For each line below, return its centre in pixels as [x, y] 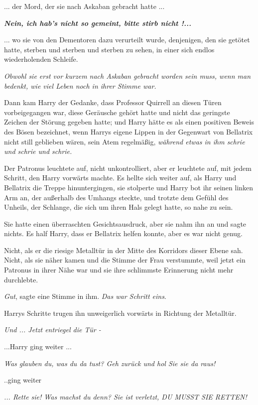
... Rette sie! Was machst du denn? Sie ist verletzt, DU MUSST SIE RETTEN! [126, 396]
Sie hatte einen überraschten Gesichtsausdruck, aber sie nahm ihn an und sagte [125, 223]
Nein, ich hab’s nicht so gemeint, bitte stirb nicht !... [98, 23]
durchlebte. [21, 279]
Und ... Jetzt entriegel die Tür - [53, 330]
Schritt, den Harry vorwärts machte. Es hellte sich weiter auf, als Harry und [120, 178]
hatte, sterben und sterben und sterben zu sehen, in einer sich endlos [109, 49]
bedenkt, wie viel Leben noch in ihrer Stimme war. [80, 85]
